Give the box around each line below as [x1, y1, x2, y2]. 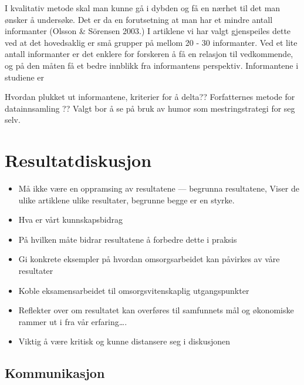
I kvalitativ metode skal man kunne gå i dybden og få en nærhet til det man [5, 2, 281, 14]
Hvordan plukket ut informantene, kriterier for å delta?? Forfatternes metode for [5, 91, 295, 103]
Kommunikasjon [5, 364, 105, 382]
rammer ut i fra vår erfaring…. [18, 315, 127, 327]
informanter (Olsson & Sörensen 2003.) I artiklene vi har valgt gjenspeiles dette [5, 25, 291, 37]
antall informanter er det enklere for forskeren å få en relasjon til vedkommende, [5, 48, 293, 60]
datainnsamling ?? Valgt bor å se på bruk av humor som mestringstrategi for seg [5, 102, 295, 114]
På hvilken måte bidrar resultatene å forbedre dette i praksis [18, 233, 237, 245]
